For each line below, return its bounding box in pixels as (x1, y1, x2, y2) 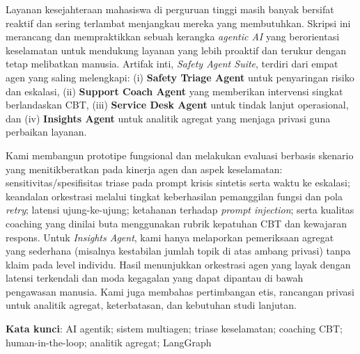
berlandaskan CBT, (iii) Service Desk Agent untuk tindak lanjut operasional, (6, 97, 349, 112)
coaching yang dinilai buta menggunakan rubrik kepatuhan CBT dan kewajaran (6, 216, 347, 230)
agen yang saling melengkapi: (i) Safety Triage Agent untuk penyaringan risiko (6, 70, 354, 84)
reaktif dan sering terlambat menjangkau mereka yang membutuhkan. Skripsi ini (6, 15, 351, 30)
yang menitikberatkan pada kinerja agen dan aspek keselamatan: (6, 161, 283, 176)
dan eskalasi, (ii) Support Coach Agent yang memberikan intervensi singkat (6, 83, 343, 98)
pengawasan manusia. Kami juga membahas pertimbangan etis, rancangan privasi (6, 284, 355, 298)
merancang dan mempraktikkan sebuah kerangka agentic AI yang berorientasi (6, 29, 340, 44)
